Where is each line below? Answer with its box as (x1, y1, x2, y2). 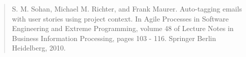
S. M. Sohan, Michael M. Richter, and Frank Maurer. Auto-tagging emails (12, 3, 242, 13)
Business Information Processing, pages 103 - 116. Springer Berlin (12, 32, 216, 43)
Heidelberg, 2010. (12, 42, 66, 53)
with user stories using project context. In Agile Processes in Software (12, 13, 229, 23)
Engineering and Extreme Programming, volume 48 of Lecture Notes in (12, 23, 234, 33)
